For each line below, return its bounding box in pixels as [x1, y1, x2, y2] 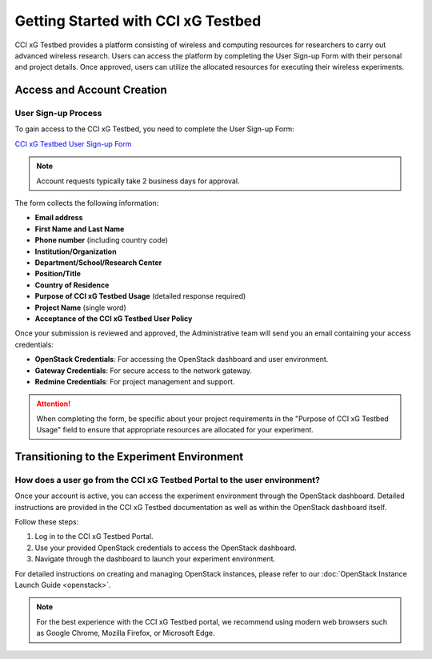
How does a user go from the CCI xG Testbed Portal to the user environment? [14, 474, 320, 485]
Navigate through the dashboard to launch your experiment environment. [34, 554, 276, 564]
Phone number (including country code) [34, 235, 168, 245]
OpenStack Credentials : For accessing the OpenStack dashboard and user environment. [34, 355, 329, 364]
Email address [34, 213, 83, 223]
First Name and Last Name [34, 224, 125, 234]
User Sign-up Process [14, 108, 102, 119]
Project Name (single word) [34, 303, 127, 312]
